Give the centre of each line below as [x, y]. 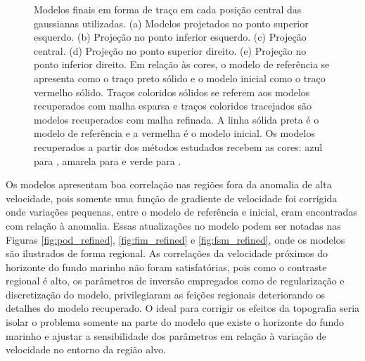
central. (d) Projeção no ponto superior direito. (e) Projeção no [170, 50]
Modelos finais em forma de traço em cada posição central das [168, 9]
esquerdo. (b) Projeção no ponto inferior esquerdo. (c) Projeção [170, 37]
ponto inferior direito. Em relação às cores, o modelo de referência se [182, 64]
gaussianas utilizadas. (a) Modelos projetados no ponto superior [171, 23]
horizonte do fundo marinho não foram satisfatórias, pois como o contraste [166, 267]
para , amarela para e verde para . [108, 160]
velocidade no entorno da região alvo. [86, 349]
